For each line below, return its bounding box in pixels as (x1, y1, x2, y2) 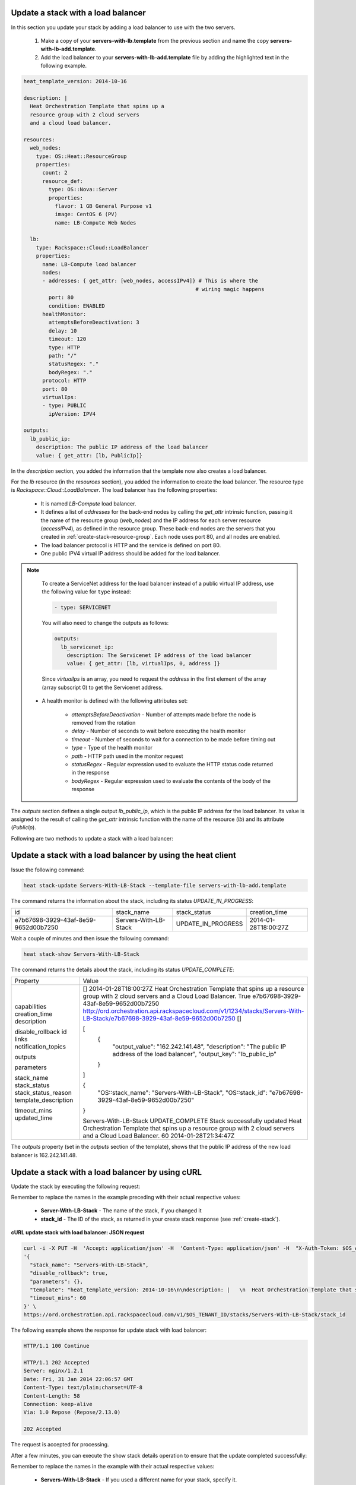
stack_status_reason (14, 1089, 72, 1097)
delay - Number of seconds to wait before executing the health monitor (71, 728, 246, 735)
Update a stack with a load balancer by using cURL (11, 1167, 202, 1177)
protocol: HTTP (42, 377, 87, 384)
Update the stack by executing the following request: (11, 1183, 141, 1190)
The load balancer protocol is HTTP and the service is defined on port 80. (40, 541, 221, 549)
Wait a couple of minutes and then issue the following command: (11, 934, 169, 941)
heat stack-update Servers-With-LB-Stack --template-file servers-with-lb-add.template (23, 882, 287, 889)
